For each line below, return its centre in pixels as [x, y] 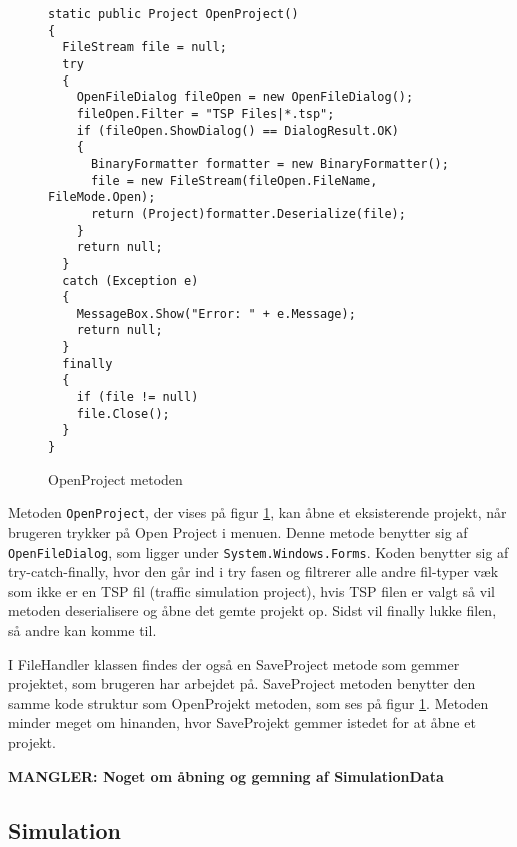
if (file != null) [137, 397]
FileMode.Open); [102, 197]
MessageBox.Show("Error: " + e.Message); [216, 313]
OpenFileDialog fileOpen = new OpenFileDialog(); [245, 97]
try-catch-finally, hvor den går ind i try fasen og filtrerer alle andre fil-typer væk [253, 571]
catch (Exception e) [130, 280]
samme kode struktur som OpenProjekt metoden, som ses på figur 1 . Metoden [248, 702]
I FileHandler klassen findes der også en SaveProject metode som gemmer [234, 663]
